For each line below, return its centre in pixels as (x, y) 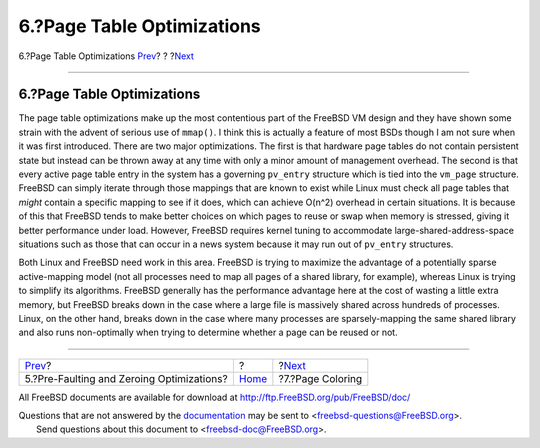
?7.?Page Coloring (320, 378)
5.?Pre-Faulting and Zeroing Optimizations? (126, 378)
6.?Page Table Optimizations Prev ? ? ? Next (106, 56)
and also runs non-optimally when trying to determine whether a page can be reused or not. (208, 332)
